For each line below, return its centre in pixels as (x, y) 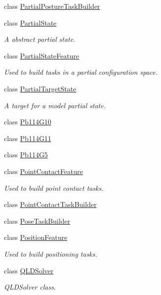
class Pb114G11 (28, 138)
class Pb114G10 (28, 122)
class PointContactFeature (44, 171)
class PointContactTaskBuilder (50, 204)
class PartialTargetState (40, 88)
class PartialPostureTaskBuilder (52, 6)
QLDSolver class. (30, 287)
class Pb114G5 (26, 155)
